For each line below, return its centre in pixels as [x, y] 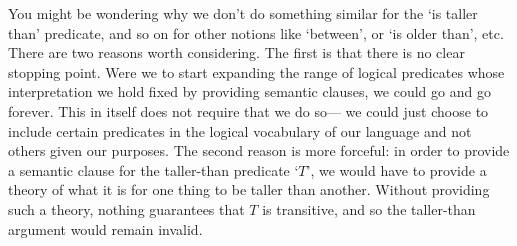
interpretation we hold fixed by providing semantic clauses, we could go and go [249, 91]
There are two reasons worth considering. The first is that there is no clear [236, 52]
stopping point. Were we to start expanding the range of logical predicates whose [256, 71]
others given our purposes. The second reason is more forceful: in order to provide [259, 150]
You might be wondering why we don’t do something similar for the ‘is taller [243, 13]
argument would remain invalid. [105, 228]
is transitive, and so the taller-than [369, 208]
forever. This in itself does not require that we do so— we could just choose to [248, 110]
